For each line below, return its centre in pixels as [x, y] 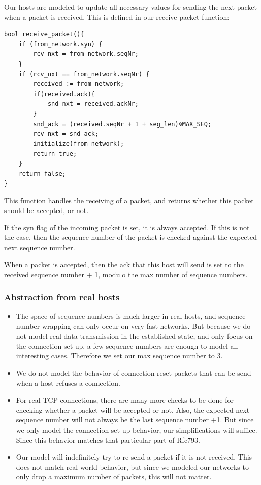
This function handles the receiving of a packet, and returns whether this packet [129, 200]
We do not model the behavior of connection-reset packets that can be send [134, 373]
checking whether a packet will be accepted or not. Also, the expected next [133, 410]
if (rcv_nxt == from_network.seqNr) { [84, 74]
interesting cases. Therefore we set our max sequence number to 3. [119, 356]
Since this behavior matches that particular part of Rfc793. [108, 439]
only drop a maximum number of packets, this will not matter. [114, 477]
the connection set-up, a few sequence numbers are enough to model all [127, 345]
